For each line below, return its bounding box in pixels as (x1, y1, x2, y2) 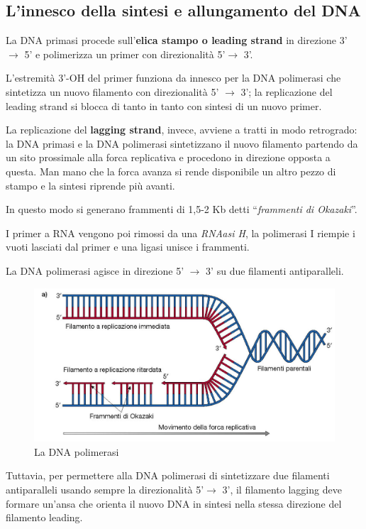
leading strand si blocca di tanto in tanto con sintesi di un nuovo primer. (6, 98, 322, 113)
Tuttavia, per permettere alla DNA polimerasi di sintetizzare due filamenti (6, 468, 330, 483)
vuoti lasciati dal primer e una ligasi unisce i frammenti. (6, 239, 250, 254)
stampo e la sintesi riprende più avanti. (6, 178, 175, 192)
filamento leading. (6, 510, 83, 525)
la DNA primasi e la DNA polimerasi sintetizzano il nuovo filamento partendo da (6, 136, 358, 151)
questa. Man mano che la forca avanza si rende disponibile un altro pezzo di (6, 163, 336, 178)
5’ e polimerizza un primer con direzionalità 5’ (24, 46, 226, 61)
